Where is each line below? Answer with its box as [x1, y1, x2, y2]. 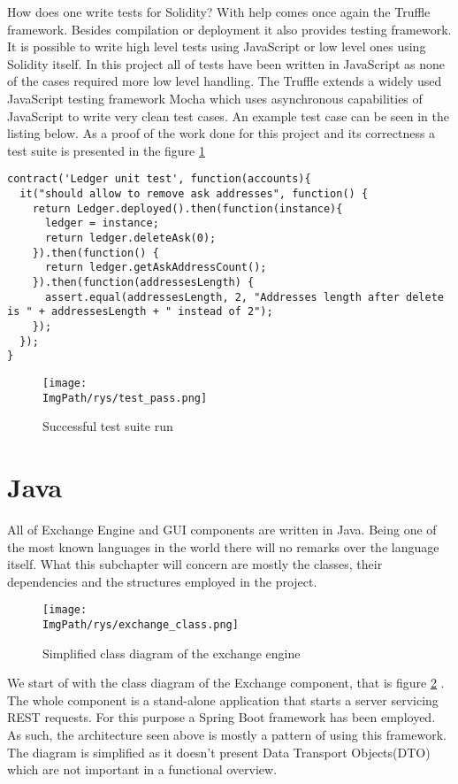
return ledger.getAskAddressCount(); [44, 261, 267, 274]
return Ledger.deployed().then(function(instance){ [32, 202, 343, 215]
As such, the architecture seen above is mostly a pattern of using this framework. [7, 725, 447, 743]
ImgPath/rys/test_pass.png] [42, 391, 208, 404]
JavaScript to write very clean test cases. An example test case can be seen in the [7, 106, 449, 125]
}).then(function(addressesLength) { [32, 275, 255, 288]
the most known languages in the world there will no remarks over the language [7, 537, 439, 556]
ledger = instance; [44, 217, 159, 230]
